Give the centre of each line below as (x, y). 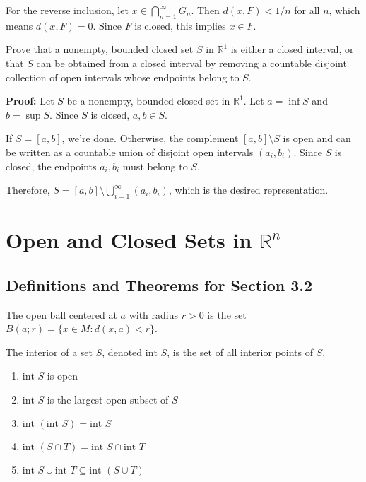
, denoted (122, 352)
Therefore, (28, 190)
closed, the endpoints (51, 166)
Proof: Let (30, 101)
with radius (154, 314)
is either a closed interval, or (292, 49)
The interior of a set (49, 352)
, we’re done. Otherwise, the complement (150, 138)
